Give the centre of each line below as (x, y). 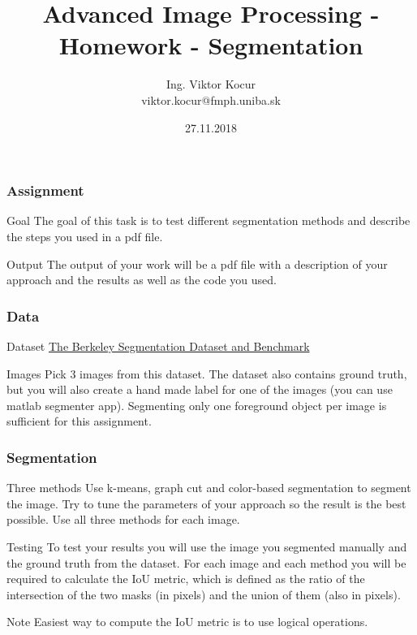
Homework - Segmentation (211, 45)
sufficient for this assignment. (79, 421)
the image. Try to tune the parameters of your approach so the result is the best (206, 503)
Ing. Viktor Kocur (211, 84)
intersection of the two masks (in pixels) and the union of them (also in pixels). (204, 594)
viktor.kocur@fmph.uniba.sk (211, 99)
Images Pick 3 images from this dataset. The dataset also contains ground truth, (207, 373)
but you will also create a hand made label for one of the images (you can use (200, 389)
